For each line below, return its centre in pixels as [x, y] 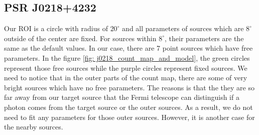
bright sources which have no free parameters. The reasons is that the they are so [129, 87]
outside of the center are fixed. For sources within [80, 38]
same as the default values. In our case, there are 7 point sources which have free [128, 48]
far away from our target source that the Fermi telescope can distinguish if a [122, 97]
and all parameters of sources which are [183, 28]
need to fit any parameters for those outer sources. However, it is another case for [129, 117]
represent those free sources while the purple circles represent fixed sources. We [126, 67]
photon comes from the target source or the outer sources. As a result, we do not [128, 107]
